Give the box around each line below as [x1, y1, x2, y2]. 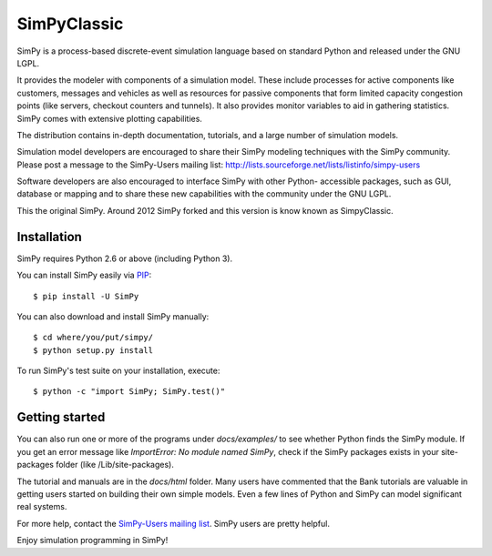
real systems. [16, 501, 67, 512]
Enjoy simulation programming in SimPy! [16, 535, 169, 546]
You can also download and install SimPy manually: [16, 310, 210, 322]
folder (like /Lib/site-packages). [56, 460, 175, 470]
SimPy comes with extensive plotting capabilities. [16, 113, 202, 124]
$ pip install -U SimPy [33, 291, 139, 301]
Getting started [16, 409, 106, 425]
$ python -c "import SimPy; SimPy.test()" [33, 387, 226, 397]
